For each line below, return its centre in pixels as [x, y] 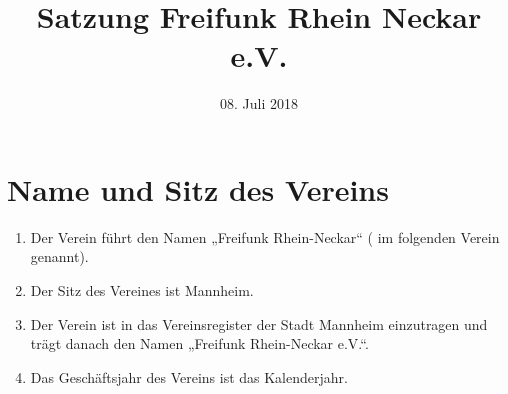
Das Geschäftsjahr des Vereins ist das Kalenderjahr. [189, 376]
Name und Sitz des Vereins [198, 188]
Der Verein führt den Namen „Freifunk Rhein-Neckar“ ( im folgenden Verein [265, 236]
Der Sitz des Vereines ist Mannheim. [142, 290]
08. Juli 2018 [259, 103]
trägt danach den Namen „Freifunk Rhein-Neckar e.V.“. [199, 343]
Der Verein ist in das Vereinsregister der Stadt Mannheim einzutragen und [259, 323]
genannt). [59, 256]
